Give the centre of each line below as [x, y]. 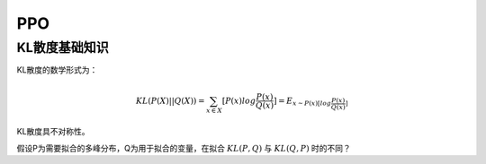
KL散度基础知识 [63, 47]
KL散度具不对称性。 [53, 132]
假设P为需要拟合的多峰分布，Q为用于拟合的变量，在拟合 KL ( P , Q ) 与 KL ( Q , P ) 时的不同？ [184, 148]
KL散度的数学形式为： [57, 70]
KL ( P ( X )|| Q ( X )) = [170, 100]
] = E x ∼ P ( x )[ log [302, 101]
